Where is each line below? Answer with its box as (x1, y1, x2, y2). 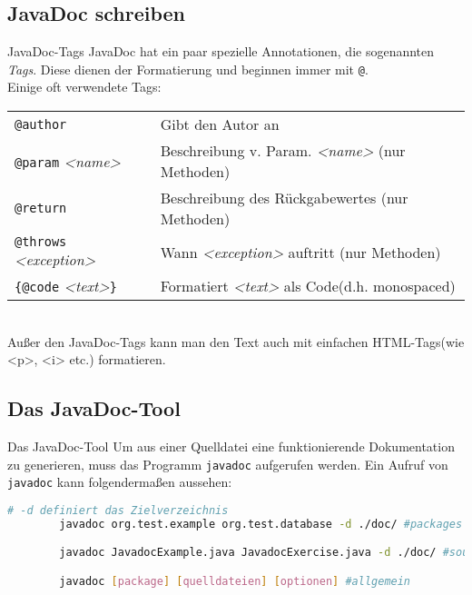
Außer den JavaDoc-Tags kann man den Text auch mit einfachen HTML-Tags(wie (7, 332, 465, 351)
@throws (15, 234, 67, 250)
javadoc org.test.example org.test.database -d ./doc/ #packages (59, 517, 463, 531)
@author (15, 116, 67, 132)
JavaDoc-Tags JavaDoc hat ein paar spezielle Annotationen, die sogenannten (7, 42, 435, 61)
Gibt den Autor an (160, 114, 280, 135)
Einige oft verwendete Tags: (7, 77, 162, 96)
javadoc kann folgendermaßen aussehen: (7, 472, 232, 491)
